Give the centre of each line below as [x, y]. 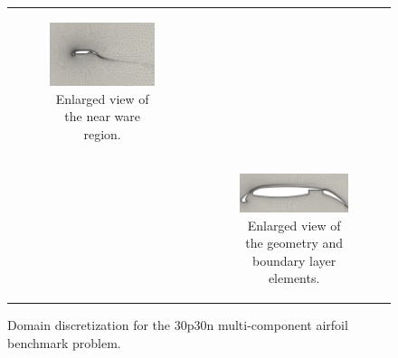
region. [102, 133]
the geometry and [294, 243]
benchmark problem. [64, 343]
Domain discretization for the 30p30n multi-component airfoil [178, 325]
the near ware [102, 116]
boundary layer [294, 260]
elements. [294, 278]
